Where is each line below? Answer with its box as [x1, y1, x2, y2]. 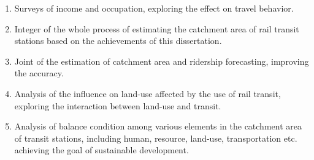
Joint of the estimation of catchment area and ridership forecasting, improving [14, 54, 309, 67]
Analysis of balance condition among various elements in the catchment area [14, 120, 302, 133]
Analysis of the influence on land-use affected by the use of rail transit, [14, 87, 281, 100]
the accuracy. [14, 67, 64, 79]
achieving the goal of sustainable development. [14, 144, 189, 156]
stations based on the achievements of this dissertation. [14, 34, 222, 47]
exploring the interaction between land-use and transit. [14, 99, 221, 112]
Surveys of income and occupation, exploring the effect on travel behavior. [14, 2, 294, 14]
